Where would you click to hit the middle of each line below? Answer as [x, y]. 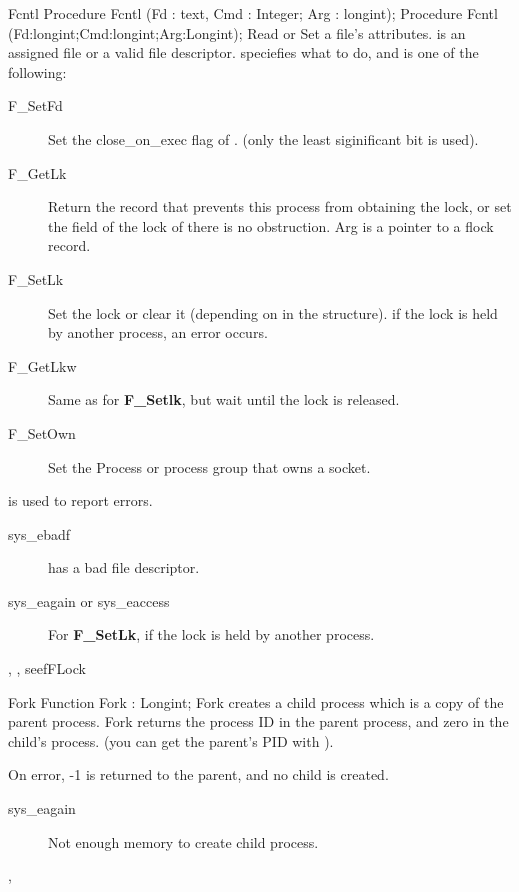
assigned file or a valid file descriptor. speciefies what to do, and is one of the [243, 52]
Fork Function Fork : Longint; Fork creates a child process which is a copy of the [256, 701]
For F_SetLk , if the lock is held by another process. [211, 634]
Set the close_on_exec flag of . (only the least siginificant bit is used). [263, 138]
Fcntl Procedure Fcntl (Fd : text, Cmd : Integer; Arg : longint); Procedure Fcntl [253, 13]
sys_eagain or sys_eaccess [89, 600]
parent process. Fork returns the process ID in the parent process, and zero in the [258, 721]
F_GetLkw [42, 365]
